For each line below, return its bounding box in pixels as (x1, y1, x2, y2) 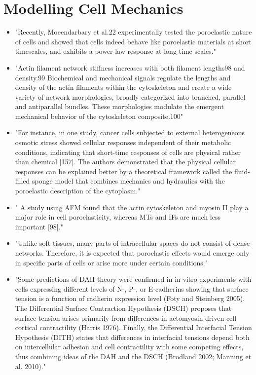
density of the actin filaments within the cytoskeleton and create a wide (15, 82, 232, 92)
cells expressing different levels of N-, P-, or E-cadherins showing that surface (15, 283, 249, 294)
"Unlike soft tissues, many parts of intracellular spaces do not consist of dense (15, 238, 250, 248)
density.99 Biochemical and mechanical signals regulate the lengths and (15, 72, 231, 82)
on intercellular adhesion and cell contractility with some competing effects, (15, 341, 244, 352)
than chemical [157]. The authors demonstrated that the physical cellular (15, 156, 236, 167)
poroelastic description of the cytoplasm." (15, 186, 141, 196)
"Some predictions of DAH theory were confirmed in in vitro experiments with (15, 274, 252, 284)
